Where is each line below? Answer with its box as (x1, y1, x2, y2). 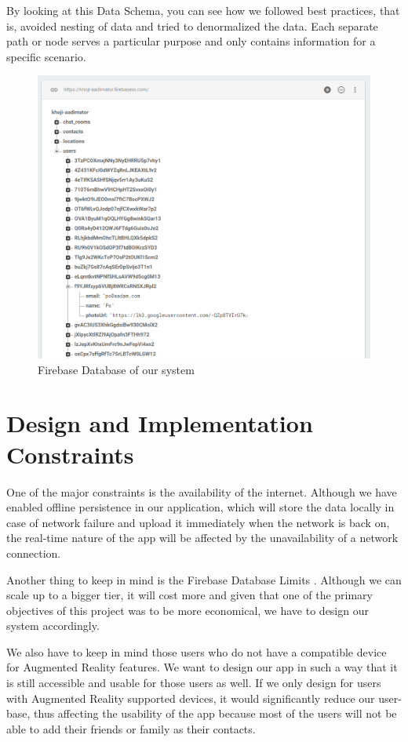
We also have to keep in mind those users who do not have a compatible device (6, 643, 387, 660)
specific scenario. (6, 48, 86, 64)
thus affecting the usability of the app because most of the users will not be (34, 705, 397, 722)
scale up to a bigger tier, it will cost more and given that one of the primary (6, 587, 373, 603)
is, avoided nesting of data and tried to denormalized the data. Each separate (6, 17, 378, 34)
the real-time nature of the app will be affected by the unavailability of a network (6, 529, 399, 546)
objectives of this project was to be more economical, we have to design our (6, 602, 369, 618)
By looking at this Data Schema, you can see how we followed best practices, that (6, 2, 400, 18)
